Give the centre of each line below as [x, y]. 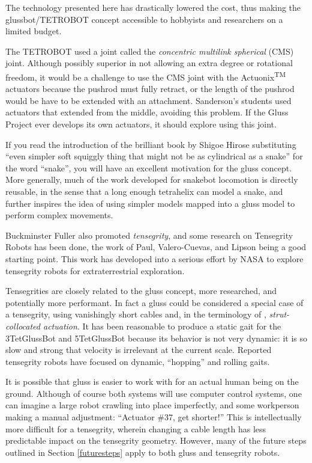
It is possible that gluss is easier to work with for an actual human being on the [152, 382]
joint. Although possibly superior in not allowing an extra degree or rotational [149, 63]
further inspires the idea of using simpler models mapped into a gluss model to [150, 203]
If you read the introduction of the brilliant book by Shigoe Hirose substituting [151, 144]
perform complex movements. [59, 215]
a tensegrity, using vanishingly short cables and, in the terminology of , [136, 314]
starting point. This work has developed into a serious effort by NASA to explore [154, 258]
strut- [279, 314]
